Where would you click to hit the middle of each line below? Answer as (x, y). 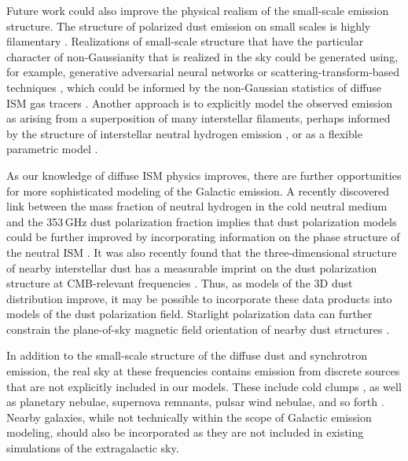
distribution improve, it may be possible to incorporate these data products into (199, 298)
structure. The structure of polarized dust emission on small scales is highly (189, 26)
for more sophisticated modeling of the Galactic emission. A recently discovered (198, 190)
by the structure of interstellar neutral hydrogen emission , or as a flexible (184, 133)
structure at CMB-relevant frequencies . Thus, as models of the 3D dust (180, 283)
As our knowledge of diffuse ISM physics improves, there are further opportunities (204, 175)
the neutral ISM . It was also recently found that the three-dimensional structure (202, 252)
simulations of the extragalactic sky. (93, 448)
